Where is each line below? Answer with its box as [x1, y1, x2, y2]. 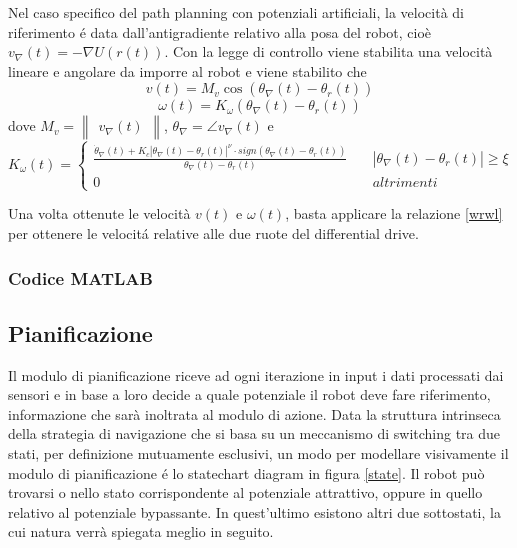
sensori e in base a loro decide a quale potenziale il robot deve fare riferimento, [8, 384, 491, 405]
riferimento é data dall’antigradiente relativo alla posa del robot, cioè [8, 21, 432, 42]
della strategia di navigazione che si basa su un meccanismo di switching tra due [8, 423, 501, 444]
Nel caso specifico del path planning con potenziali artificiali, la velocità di [8, 2, 464, 22]
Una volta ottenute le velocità [8, 203, 191, 224]
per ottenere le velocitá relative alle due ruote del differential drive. [8, 223, 419, 244]
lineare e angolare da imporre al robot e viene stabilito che [8, 60, 367, 81]
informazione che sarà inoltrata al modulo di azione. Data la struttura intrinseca [8, 403, 501, 424]
